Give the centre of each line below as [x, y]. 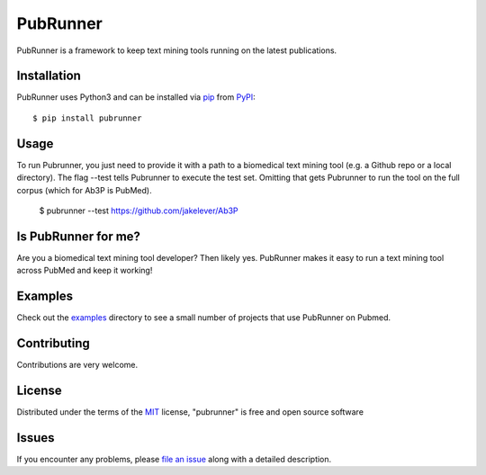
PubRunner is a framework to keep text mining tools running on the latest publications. [177, 50]
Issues [36, 438]
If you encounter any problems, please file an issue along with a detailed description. [174, 459]
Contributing [53, 343]
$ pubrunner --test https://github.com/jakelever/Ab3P [139, 211]
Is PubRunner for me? [79, 236]
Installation [49, 76]
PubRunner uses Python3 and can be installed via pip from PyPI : [136, 97]
